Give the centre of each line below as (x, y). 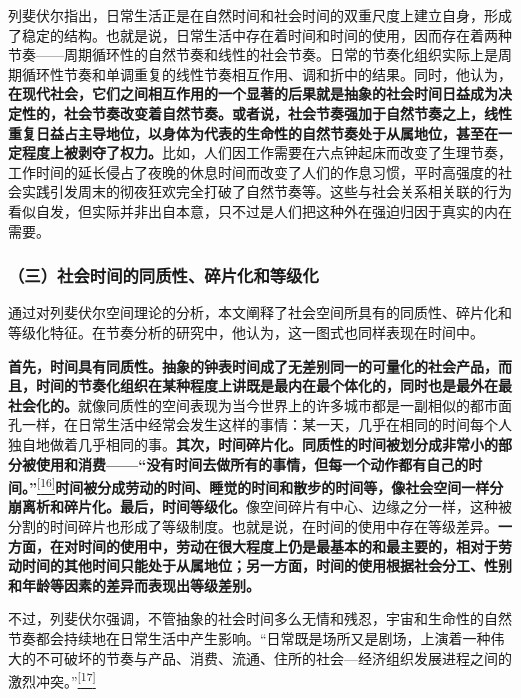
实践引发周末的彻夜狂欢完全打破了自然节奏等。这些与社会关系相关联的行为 (266, 191)
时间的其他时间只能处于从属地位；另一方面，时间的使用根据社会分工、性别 (266, 565)
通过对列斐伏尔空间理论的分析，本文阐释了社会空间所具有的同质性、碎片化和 (260, 312)
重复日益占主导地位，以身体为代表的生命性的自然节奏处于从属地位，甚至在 (253, 132)
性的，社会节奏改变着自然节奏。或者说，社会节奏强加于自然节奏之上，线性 (266, 112)
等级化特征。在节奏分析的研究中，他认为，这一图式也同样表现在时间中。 (246, 331)
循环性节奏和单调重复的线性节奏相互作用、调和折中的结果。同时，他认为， (266, 73)
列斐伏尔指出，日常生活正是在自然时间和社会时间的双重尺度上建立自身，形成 (260, 15)
